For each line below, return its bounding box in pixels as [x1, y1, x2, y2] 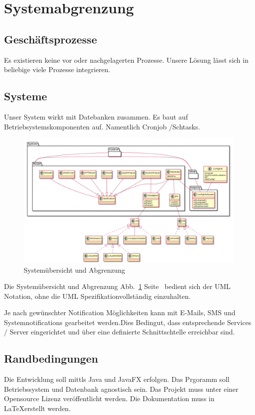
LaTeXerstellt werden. [4, 403, 71, 414]
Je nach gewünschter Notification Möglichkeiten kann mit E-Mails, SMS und [4, 307, 236, 318]
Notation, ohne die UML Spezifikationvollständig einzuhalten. [4, 290, 191, 301]
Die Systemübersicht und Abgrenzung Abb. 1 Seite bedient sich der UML [4, 281, 231, 291]
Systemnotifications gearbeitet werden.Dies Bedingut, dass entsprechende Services [4, 317, 252, 327]
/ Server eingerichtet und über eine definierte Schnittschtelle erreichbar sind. [4, 327, 235, 337]
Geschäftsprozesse [4, 31, 97, 46]
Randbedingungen [4, 351, 98, 366]
